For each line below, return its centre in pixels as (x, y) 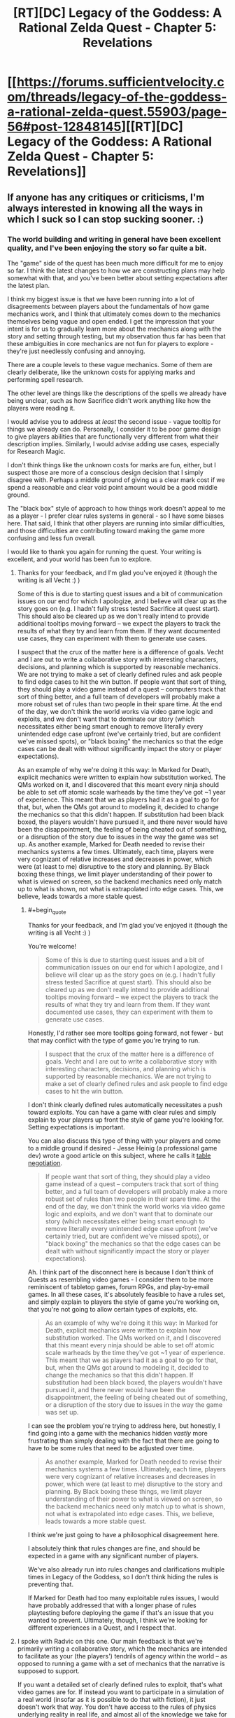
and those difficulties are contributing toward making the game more (106, 530)
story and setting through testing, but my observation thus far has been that (116, 336)
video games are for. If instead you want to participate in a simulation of (121, 1692)
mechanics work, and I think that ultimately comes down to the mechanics (114, 314)
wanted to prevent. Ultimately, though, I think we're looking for (117, 1620)
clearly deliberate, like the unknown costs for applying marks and (101, 372)
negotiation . (45, 1163)
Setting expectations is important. (77, 1127)
